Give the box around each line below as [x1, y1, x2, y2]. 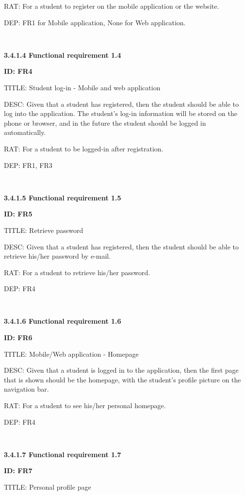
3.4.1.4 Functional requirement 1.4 [4, 49, 121, 60]
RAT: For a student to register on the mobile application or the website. [4, 1, 219, 11]
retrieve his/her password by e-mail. [4, 251, 111, 261]
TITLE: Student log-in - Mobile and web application [4, 82, 161, 92]
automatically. [4, 127, 46, 137]
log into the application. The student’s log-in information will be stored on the [4, 108, 238, 118]
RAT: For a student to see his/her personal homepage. [4, 400, 166, 411]
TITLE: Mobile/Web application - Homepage [4, 348, 139, 359]
